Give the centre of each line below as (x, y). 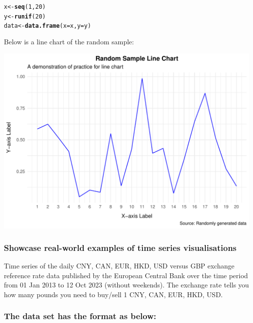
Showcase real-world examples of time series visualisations (120, 247)
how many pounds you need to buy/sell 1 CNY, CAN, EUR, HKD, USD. (113, 294)
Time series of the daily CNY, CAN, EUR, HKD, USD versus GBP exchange (119, 266)
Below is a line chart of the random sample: (69, 41)
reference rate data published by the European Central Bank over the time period (126, 275)
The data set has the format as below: (80, 316)
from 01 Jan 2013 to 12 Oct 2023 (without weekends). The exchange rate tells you (126, 285)
